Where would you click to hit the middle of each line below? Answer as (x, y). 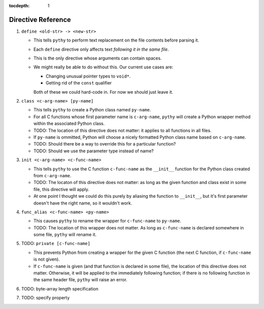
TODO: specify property (45, 298)
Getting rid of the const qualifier (79, 83)
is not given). (47, 259)
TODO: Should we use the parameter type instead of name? (94, 151)
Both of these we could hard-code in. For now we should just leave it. (103, 92)
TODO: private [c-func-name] (56, 244)
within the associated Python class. (69, 124)
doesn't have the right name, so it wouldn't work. (83, 203)
